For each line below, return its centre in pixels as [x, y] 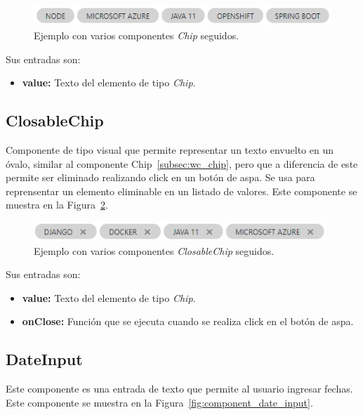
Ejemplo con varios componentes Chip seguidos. [137, 35]
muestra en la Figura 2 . [57, 205]
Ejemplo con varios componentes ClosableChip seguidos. [154, 250]
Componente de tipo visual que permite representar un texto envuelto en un [170, 149]
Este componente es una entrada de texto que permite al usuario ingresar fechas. [179, 389]
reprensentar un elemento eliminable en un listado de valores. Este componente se [181, 191]
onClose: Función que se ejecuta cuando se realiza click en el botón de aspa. [188, 321]
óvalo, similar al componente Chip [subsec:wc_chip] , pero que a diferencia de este [182, 163]
